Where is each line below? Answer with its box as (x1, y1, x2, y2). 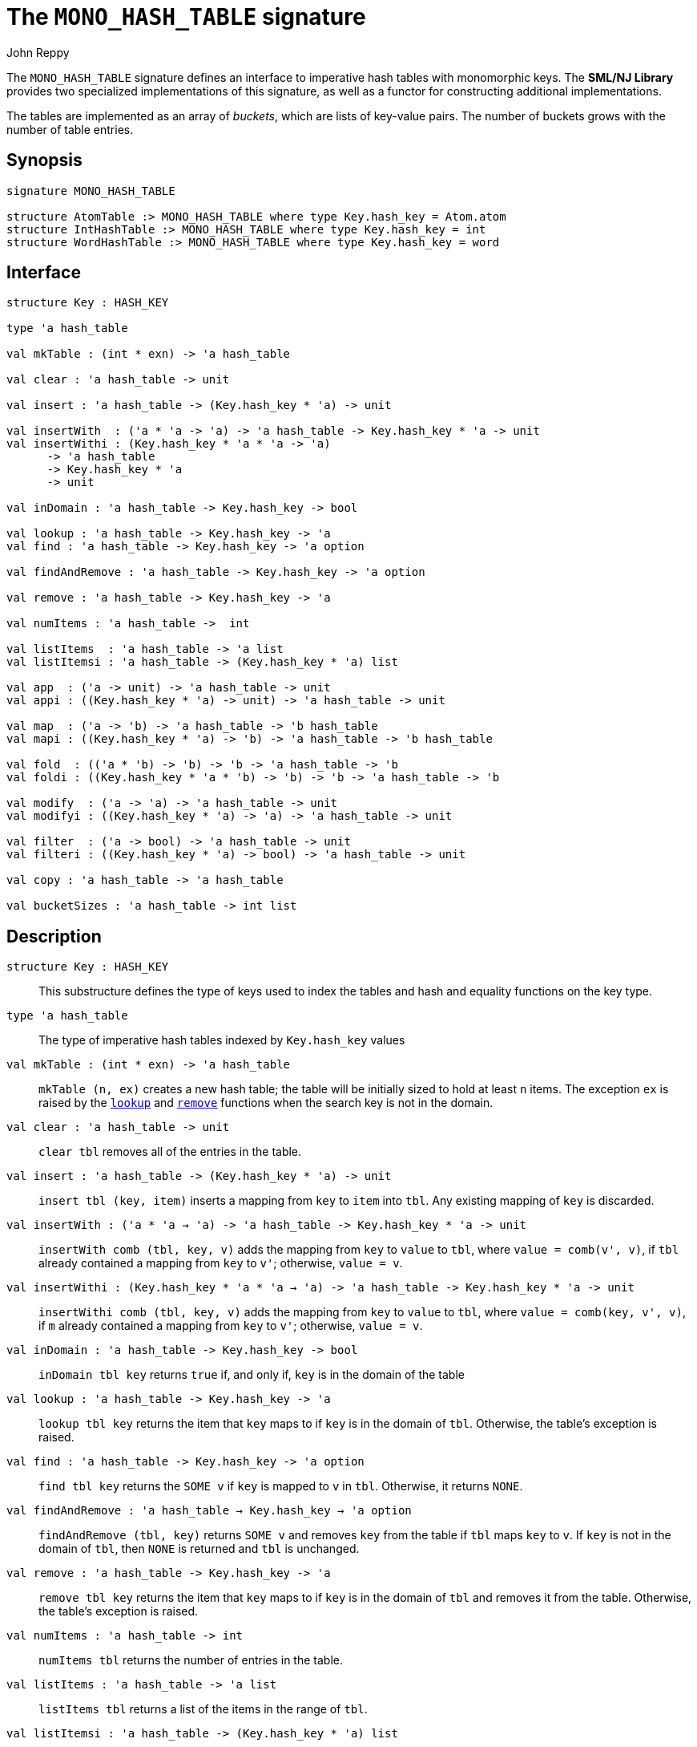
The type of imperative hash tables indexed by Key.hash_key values (38, 1033, 405, 1048)
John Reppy (6, 45, 70, 59)
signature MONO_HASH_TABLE (6, 184, 175, 197)
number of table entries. (6, 122, 134, 136)
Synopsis (6, 150, 83, 171)
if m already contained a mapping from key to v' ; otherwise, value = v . (38, 1319, 423, 1333)
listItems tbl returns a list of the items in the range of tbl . (38, 1702, 368, 1717)
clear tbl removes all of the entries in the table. (38, 1145, 302, 1159)
